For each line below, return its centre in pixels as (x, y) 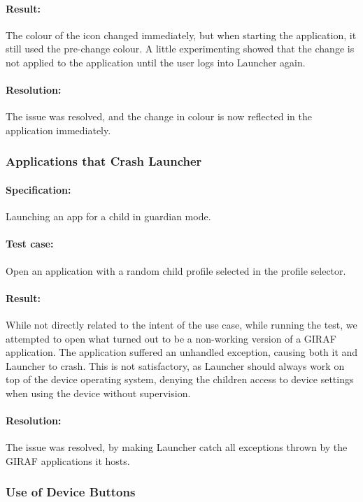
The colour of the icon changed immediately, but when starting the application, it (181, 35)
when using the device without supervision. (98, 393)
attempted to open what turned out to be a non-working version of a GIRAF (171, 338)
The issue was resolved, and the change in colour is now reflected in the (159, 116)
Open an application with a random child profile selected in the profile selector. (176, 270)
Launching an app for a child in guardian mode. (108, 216)
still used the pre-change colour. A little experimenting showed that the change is (180, 49)
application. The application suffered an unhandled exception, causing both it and (182, 352)
